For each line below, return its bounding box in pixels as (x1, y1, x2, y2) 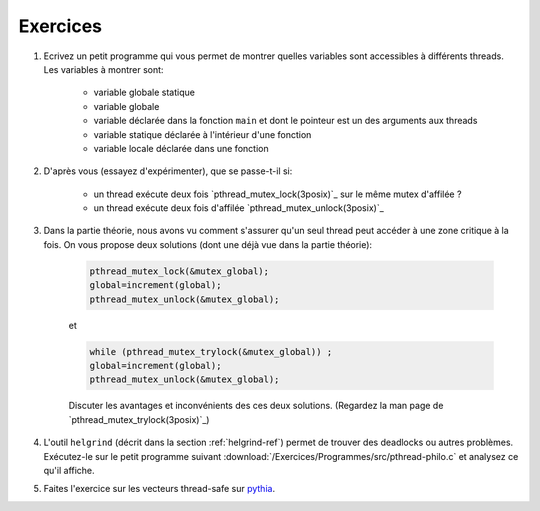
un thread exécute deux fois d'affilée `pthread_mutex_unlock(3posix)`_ (93, 202, 384, 214)
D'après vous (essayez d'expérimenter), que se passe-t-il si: (43, 165, 293, 177)
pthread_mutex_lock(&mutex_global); (89, 265, 270, 277)
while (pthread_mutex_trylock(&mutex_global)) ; (89, 346, 333, 357)
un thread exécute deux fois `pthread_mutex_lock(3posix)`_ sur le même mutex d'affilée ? (93, 188, 462, 200)
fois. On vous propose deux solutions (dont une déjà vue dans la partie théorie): (43, 238, 373, 250)
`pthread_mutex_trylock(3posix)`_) (68, 413, 210, 425)
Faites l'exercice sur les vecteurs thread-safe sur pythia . (43, 483, 275, 495)
